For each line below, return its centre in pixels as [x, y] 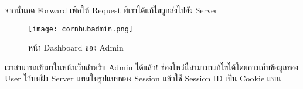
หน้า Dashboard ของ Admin [76, 47]
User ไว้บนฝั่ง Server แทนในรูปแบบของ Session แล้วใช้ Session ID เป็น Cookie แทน [143, 78]
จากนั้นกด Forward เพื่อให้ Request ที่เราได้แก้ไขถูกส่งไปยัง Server [111, 10]
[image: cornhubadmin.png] [81, 29]
